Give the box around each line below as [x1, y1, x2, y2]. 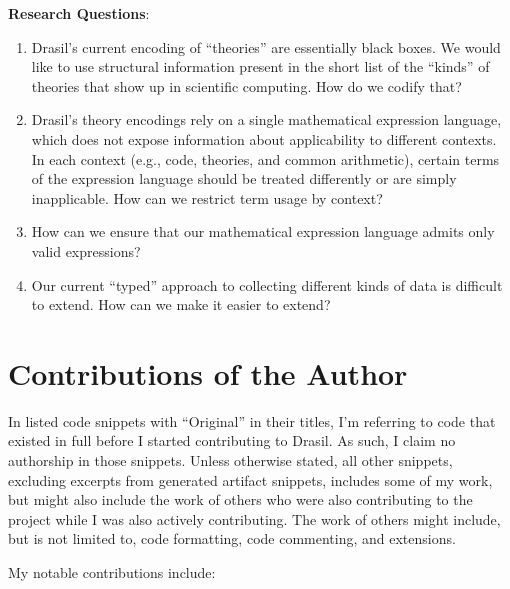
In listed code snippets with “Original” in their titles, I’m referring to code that [8, 410, 496, 431]
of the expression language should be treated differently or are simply [31, 168, 457, 189]
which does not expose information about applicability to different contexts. [31, 128, 497, 149]
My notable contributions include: [8, 562, 216, 582]
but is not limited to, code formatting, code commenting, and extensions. [8, 528, 456, 549]
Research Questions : [8, 3, 150, 23]
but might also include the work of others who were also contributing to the [8, 489, 473, 510]
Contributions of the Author [8, 352, 408, 393]
